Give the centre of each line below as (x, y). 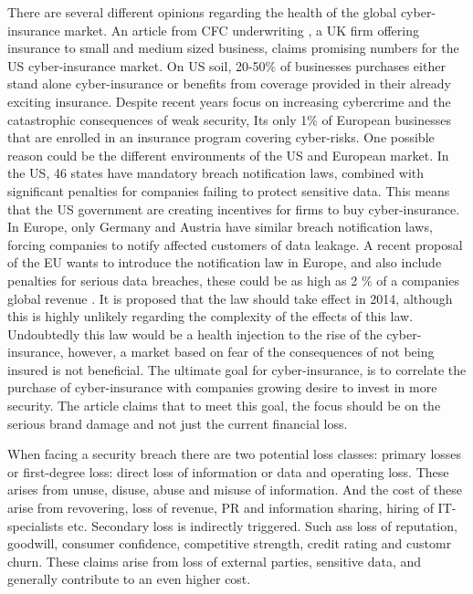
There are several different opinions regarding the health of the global (202, 12)
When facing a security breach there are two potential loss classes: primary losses (235, 454)
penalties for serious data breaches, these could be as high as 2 (183, 280)
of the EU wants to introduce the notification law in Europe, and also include (225, 262)
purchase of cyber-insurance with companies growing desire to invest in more (222, 387)
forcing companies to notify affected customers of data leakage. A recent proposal (235, 244)
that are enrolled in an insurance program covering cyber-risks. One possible (221, 137)
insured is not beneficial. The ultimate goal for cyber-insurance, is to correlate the (237, 369)
